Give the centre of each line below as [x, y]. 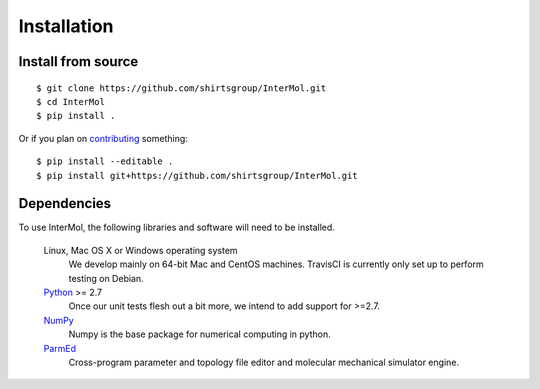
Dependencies [65, 203]
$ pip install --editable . [105, 161]
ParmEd [60, 348]
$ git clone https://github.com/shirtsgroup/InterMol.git [181, 88]
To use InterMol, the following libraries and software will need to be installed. [176, 227]
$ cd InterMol [70, 101]
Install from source [78, 61]
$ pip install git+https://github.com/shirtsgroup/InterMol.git [197, 175]
